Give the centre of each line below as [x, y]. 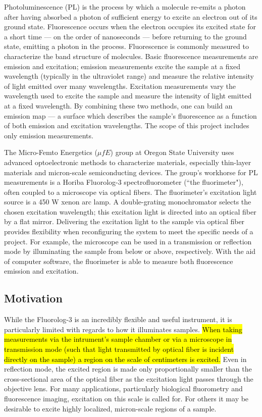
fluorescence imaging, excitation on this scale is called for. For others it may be [126, 398]
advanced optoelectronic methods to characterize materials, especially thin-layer [128, 162]
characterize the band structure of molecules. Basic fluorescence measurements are [131, 56]
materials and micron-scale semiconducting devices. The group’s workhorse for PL [131, 172]
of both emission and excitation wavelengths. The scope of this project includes [127, 125]
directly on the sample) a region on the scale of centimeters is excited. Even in [125, 359]
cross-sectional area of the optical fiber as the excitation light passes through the [129, 378]
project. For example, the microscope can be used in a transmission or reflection [128, 241]
